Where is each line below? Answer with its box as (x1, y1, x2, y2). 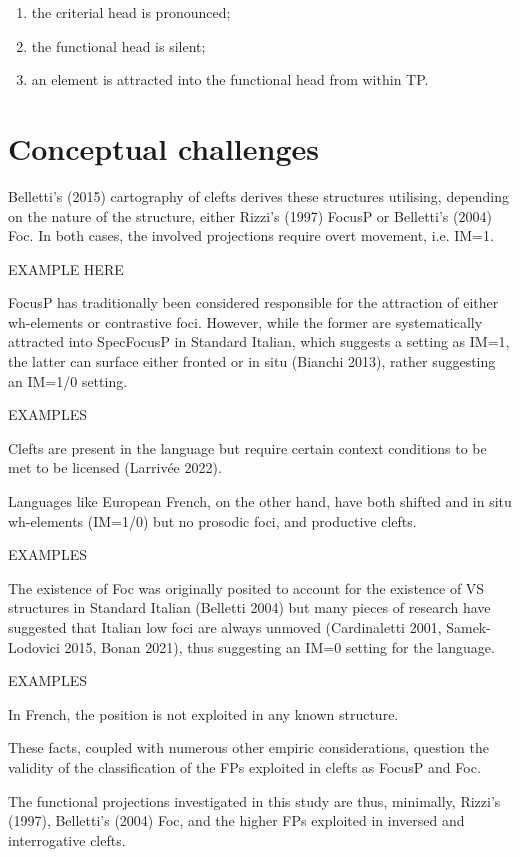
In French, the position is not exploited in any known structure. (8, 703, 399, 724)
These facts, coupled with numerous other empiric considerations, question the (8, 737, 489, 758)
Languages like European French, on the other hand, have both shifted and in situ (8, 491, 512, 512)
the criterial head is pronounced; (31, 2, 231, 22)
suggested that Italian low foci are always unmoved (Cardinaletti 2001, (8, 617, 442, 637)
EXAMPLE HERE (8, 258, 124, 279)
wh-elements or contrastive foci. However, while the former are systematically (8, 311, 483, 332)
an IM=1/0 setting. (8, 370, 128, 391)
